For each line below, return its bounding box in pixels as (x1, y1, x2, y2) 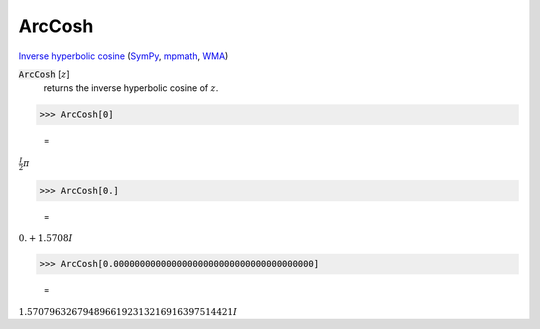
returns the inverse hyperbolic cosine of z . (43, 82, 219, 94)
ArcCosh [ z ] (18, 68, 70, 80)
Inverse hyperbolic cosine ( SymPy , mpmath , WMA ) (18, 50, 229, 62)
